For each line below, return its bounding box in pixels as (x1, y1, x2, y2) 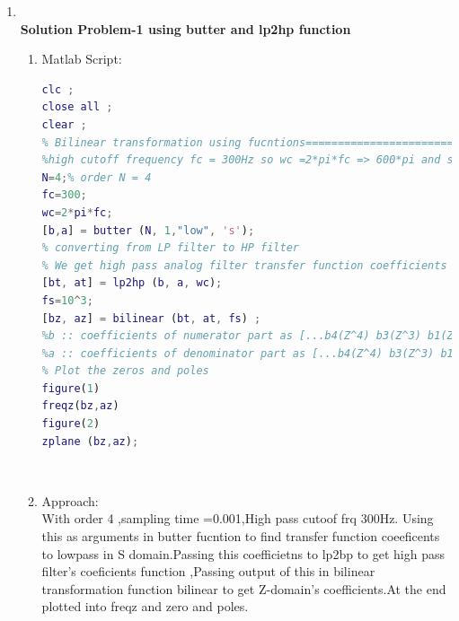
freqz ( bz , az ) (41, 399, 119, 413)
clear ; (41, 118, 87, 131)
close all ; (41, 101, 113, 114)
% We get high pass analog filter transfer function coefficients (41, 258, 447, 272)
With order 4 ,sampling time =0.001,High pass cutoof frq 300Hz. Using (41, 509, 434, 528)
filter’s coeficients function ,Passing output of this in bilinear (41, 562, 375, 581)
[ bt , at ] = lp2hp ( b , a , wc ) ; (41, 276, 223, 290)
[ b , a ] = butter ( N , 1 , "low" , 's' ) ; (41, 223, 255, 237)
